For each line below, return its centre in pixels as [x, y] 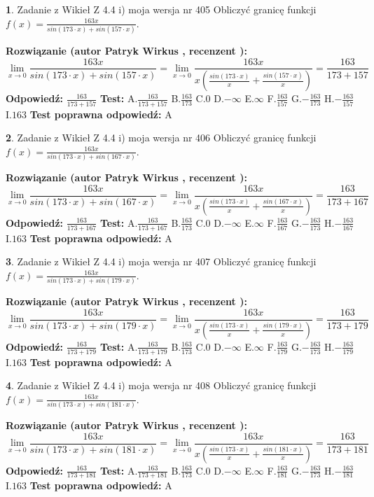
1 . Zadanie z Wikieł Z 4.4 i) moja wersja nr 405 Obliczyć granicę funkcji [161, 9]
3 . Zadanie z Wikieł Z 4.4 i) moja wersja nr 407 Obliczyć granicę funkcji [161, 261]
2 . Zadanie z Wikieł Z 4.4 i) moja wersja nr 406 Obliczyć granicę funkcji [161, 138]
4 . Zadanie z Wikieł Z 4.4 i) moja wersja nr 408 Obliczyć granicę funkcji [161, 385]
